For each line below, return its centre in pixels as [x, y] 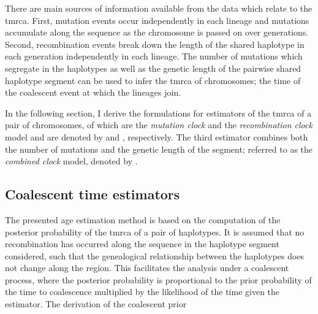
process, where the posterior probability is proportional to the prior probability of [158, 279]
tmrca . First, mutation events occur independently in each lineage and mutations [157, 20]
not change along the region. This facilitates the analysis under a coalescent [147, 268]
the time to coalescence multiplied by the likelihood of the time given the [142, 292]
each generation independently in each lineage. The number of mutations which [154, 56]
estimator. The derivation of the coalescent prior [96, 304]
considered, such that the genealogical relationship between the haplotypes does [155, 255]
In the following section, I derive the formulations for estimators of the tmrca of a [158, 113]
